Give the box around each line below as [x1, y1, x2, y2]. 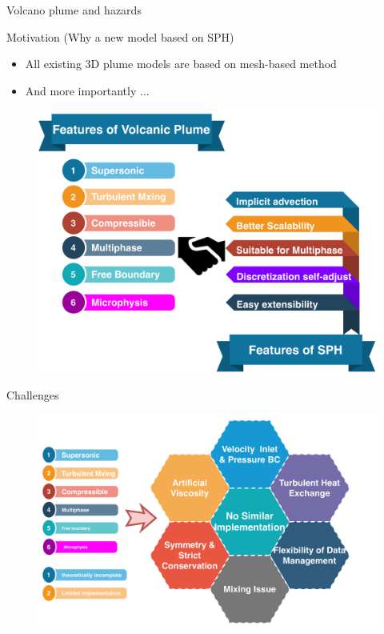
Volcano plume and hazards [6, 2, 142, 18]
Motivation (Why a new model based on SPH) [6, 28, 234, 45]
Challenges [6, 386, 59, 403]
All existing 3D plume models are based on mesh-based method [25, 55, 337, 72]
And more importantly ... [25, 82, 150, 98]
